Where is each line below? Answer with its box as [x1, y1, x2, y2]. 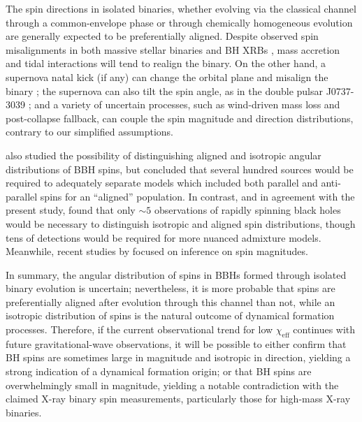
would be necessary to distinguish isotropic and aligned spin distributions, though [6, 216, 356, 231]
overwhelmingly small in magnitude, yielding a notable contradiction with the [6, 377, 339, 392]
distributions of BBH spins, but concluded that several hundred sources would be [6, 161, 354, 176]
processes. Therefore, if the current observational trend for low [6, 322, 273, 337]
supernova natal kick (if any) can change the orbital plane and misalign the [6, 69, 328, 84]
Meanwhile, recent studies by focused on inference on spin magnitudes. [6, 244, 308, 259]
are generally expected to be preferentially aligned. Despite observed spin [6, 29, 319, 43]
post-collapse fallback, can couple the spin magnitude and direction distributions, [6, 110, 354, 125]
